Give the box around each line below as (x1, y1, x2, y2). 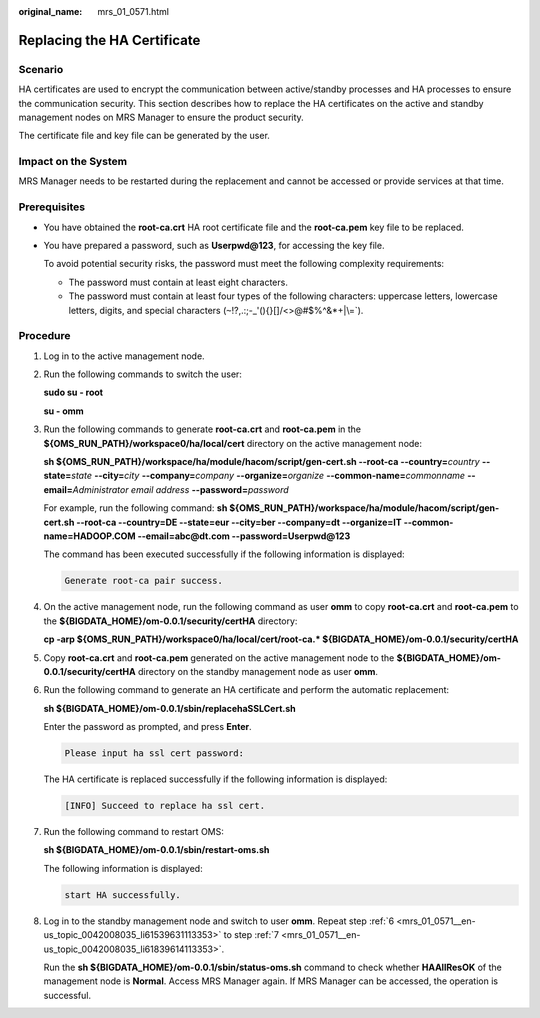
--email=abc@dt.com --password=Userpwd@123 (137, 530, 351, 542)
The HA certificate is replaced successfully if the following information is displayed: (43, 773, 388, 785)
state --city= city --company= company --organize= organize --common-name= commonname (71, 470, 465, 482)
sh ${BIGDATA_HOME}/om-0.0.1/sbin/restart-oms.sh (43, 844, 270, 856)
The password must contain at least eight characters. (68, 276, 289, 288)
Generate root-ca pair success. (64, 575, 224, 587)
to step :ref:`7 (223, 929, 280, 941)
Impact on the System (18, 155, 128, 169)
